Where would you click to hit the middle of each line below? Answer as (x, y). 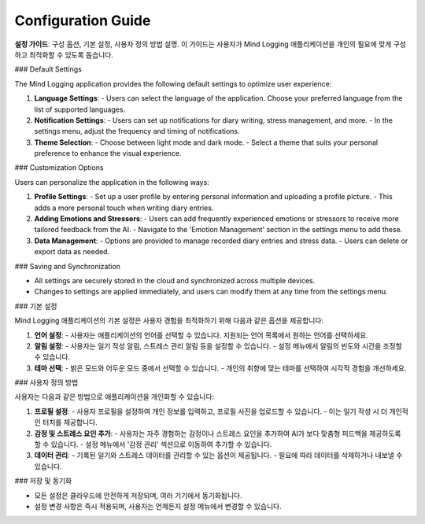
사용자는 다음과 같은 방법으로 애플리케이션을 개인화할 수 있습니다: (115, 397)
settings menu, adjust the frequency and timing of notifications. (137, 131)
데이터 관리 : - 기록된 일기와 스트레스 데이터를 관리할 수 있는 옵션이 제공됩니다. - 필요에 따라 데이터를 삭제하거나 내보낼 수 (218, 456)
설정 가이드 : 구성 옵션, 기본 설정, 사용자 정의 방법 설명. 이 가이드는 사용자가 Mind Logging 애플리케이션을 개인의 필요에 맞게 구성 (211, 44)
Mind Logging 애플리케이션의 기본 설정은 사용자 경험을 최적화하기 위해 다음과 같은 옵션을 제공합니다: (169, 321)
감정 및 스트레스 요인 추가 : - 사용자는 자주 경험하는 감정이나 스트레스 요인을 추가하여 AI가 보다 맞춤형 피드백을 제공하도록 (218, 434)
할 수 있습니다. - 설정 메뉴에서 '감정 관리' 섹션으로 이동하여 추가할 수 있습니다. (153, 445)
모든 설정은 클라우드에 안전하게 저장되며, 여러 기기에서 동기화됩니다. (139, 495)
